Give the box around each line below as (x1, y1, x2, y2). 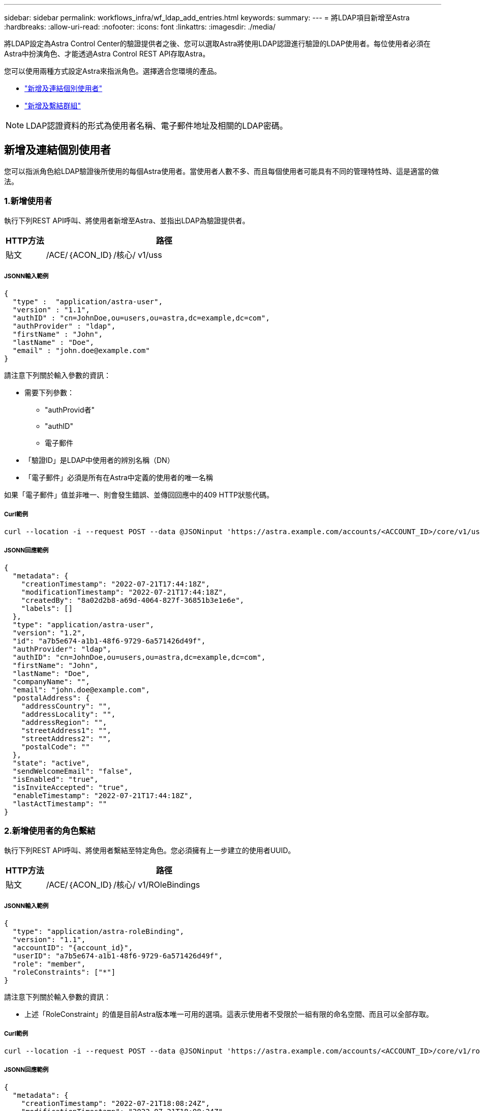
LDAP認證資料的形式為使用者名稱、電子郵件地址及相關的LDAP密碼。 (26, 121, 288, 131)
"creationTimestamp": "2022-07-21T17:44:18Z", (21, 579, 210, 588)
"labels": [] (21, 604, 73, 612)
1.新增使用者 (4, 196, 52, 207)
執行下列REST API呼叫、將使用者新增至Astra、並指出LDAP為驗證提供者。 (4, 216, 250, 225)
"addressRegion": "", (21, 718, 107, 726)
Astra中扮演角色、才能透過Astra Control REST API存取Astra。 (4, 49, 210, 58)
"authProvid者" (45, 405, 95, 415)
